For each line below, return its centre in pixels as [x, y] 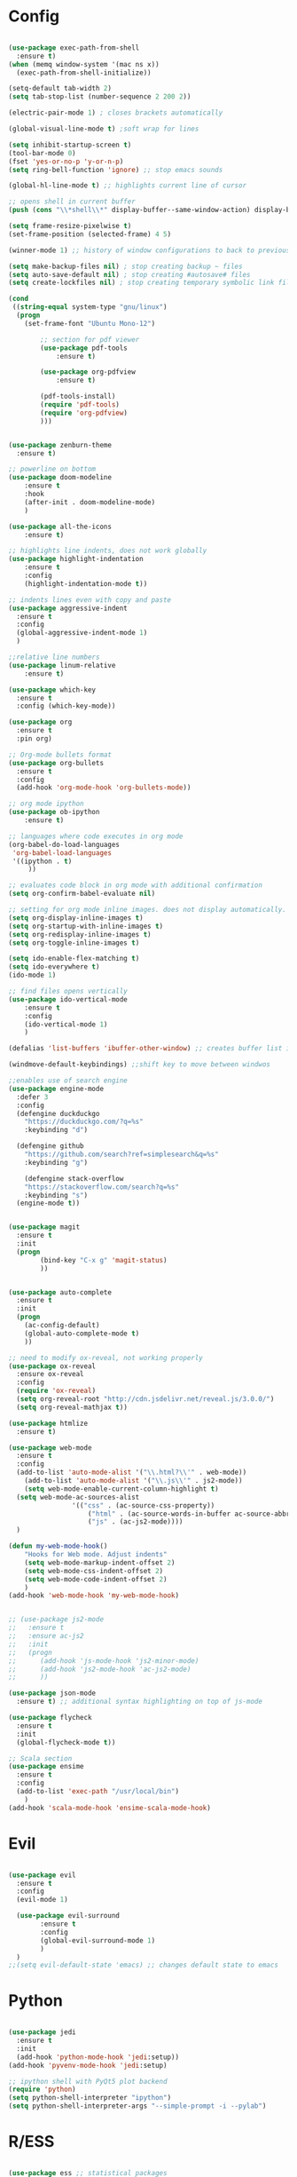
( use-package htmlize [48, 1423]
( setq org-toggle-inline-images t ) [74, 943]
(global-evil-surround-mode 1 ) [98, 1940]
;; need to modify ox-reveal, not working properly [106, 1358]
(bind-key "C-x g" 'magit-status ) [104, 1260]
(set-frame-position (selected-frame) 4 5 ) [90, 234]
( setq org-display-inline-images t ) [76, 918]
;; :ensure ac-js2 [47, 1636]
